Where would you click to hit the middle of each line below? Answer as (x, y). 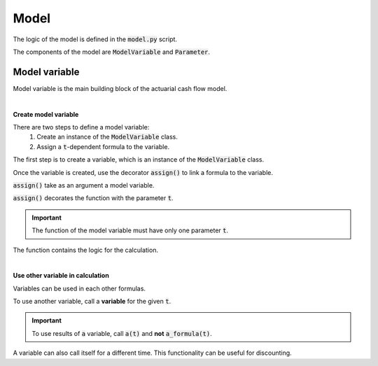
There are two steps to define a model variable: (81, 127)
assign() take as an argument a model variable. (84, 185)
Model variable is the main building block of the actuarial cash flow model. (120, 88)
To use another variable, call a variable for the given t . (92, 302)
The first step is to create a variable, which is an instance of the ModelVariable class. (139, 160)
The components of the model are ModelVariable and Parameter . (111, 52)
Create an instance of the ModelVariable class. (107, 137)
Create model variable (46, 114)
